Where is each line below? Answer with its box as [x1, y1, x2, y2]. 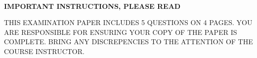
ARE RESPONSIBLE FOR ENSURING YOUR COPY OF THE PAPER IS [4, 27, 237, 37]
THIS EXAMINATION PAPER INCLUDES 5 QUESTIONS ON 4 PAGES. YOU [4, 17, 253, 28]
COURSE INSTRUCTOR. [4, 46, 85, 56]
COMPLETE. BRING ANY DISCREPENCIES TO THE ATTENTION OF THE [4, 36, 253, 47]
